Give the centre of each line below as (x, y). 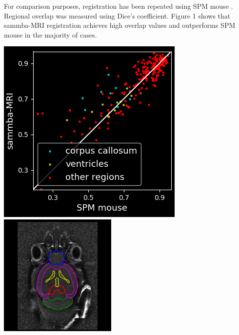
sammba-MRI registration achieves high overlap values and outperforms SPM (120, 25)
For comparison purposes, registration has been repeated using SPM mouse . (119, 6)
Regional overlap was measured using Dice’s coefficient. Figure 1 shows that (117, 15)
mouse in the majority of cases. (50, 34)
